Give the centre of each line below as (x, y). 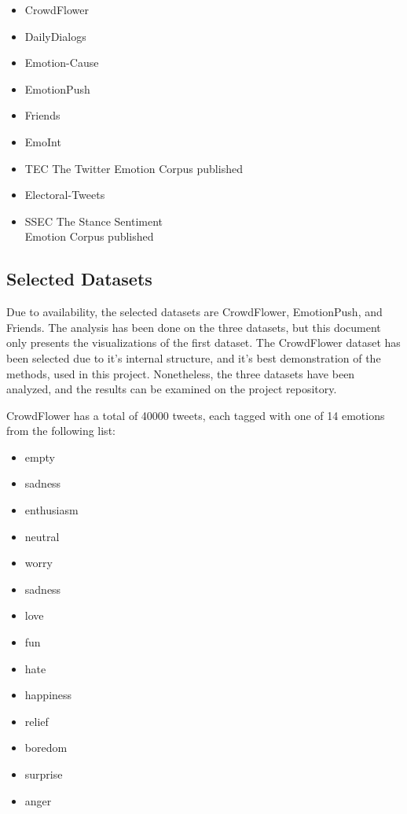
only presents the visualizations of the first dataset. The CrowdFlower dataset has (203, 343)
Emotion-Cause (62, 63)
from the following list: (61, 431)
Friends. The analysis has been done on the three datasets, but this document (194, 327)
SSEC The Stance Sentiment (93, 221)
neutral (42, 536)
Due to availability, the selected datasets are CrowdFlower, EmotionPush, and (194, 312)
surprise (44, 774)
